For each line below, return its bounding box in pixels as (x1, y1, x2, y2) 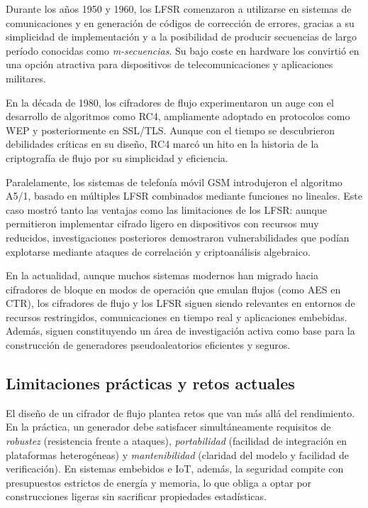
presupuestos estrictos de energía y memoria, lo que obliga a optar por (6, 475, 312, 490)
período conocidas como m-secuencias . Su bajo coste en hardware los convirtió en (6, 43, 359, 58)
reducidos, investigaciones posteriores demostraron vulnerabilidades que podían (6, 229, 350, 244)
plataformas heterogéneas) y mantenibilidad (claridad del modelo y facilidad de (6, 447, 350, 462)
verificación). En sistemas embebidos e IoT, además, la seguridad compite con (6, 461, 344, 476)
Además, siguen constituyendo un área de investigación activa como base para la (6, 323, 355, 338)
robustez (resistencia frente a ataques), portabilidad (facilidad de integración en (6, 433, 347, 448)
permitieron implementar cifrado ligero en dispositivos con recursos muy (6, 216, 319, 231)
